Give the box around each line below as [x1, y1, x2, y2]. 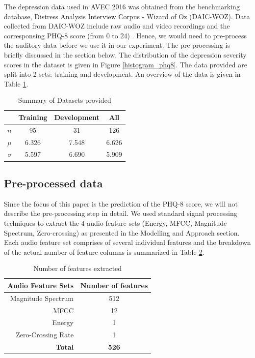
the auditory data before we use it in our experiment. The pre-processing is [4, 40, 230, 50]
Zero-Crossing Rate [16, 329, 74, 340]
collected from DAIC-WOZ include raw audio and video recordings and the [4, 21, 230, 31]
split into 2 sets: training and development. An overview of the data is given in [4, 69, 241, 79]
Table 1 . [4, 78, 28, 89]
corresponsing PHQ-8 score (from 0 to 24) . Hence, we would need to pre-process [4, 30, 247, 40]
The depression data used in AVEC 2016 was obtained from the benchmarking [4, 1, 240, 11]
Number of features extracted [33, 263, 122, 273]
